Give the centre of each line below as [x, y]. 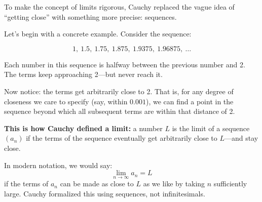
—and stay [241, 138]
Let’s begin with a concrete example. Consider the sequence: [98, 34]
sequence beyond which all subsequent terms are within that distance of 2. [120, 111]
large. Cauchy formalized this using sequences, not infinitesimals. [105, 193]
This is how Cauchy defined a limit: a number [83, 128]
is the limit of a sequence [211, 128]
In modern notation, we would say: [58, 165]
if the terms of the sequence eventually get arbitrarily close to [122, 138]
